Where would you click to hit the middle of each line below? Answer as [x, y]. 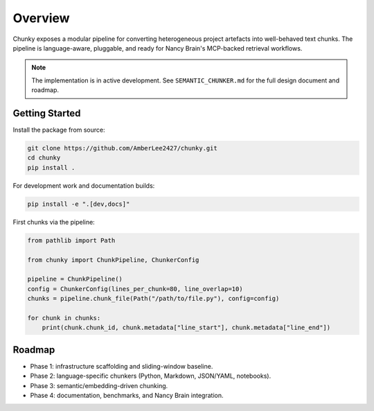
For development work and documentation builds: [84, 185]
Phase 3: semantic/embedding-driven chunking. [99, 385]
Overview [41, 18]
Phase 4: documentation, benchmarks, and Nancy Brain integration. [127, 395]
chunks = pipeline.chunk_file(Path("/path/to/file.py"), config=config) [153, 299]
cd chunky [44, 158]
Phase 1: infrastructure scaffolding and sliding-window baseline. [122, 366]
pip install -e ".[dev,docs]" [79, 204]
